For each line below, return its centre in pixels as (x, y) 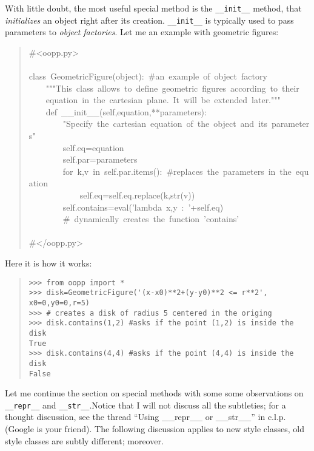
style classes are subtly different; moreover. (84, 440)
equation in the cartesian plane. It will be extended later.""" (163, 100)
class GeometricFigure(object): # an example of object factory (148, 76)
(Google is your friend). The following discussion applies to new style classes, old (155, 429)
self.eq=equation (93, 147)
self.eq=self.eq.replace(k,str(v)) (137, 195)
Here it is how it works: (48, 263)
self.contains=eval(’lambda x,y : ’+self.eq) (143, 207)
